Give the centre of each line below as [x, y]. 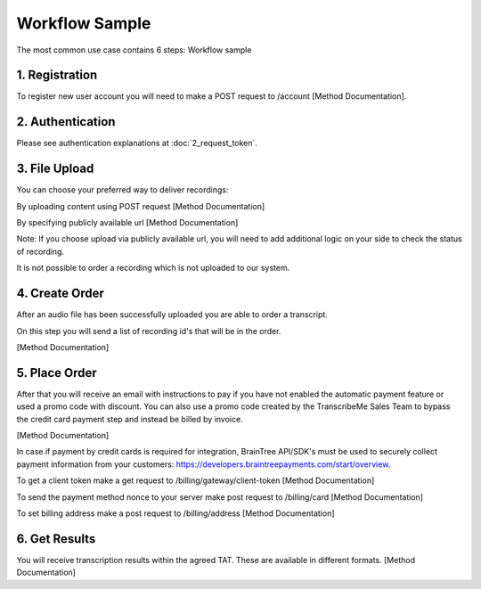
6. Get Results [56, 539]
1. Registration [57, 75]
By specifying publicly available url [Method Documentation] [127, 223]
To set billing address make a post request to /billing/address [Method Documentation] [175, 513]
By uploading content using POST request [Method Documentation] [141, 206]
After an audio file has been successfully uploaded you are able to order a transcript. [172, 315]
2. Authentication [66, 122]
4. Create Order [60, 294]
